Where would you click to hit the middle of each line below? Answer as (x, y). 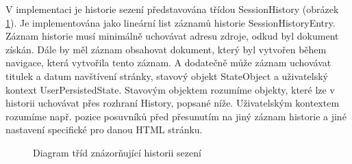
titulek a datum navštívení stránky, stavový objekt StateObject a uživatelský (167, 76)
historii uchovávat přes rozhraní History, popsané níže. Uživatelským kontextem (173, 103)
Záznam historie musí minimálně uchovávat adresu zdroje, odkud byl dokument (172, 36)
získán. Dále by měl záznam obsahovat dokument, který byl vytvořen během (166, 49)
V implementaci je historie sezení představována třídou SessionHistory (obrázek (172, 9)
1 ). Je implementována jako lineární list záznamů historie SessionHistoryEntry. (171, 22)
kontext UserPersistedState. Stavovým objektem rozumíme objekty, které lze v (170, 89)
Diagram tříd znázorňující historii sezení (117, 152)
